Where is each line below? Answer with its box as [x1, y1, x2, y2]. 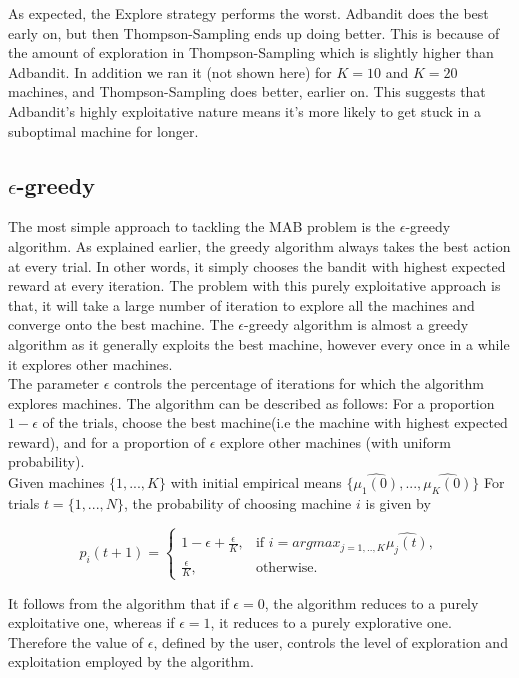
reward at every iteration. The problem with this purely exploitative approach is [8, 275, 501, 296]
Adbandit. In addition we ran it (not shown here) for [8, 61, 332, 82]
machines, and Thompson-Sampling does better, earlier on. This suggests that [8, 81, 486, 102]
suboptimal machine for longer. [8, 120, 199, 141]
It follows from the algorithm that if [8, 592, 229, 613]
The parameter [8, 373, 100, 394]
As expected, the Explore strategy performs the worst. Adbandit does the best [8, 3, 489, 23]
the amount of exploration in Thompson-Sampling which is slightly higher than [8, 42, 494, 63]
